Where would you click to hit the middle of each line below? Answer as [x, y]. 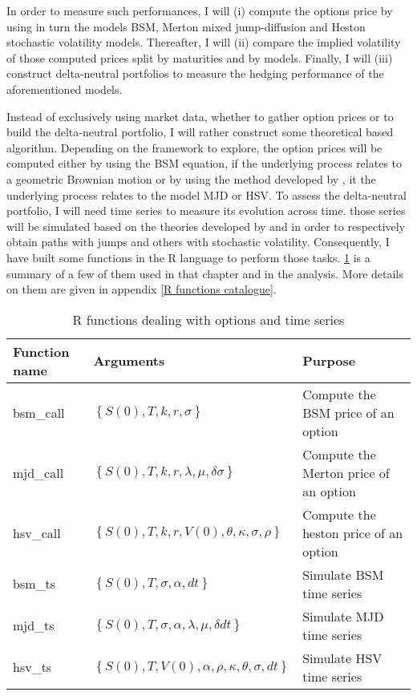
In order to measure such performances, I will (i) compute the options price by [200, 10]
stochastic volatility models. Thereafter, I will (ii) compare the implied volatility [204, 42]
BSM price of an [348, 412]
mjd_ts [34, 625]
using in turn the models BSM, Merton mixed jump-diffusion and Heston [186, 26]
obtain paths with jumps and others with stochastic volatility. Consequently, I [198, 242]
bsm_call [39, 412]
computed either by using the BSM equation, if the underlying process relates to [204, 163]
